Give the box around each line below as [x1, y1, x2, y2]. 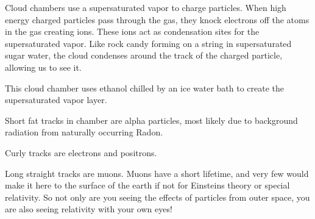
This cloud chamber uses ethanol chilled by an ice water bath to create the [5, 81, 285, 94]
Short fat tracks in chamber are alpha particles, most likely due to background [5, 113, 298, 126]
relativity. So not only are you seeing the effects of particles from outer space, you [5, 190, 310, 203]
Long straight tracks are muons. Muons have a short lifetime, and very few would [5, 167, 309, 179]
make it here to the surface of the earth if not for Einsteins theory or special [5, 179, 290, 192]
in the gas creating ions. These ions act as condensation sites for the [5, 25, 260, 38]
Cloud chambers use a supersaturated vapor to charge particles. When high [5, 1, 286, 13]
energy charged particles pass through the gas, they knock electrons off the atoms [5, 13, 310, 26]
